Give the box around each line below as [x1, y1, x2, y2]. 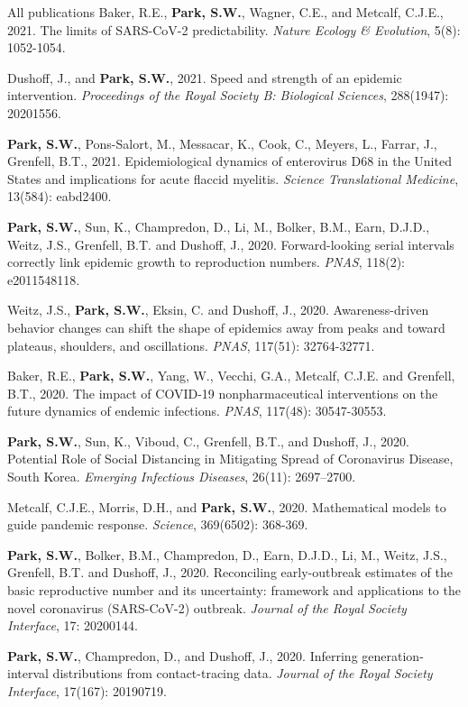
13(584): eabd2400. [7, 187, 112, 206]
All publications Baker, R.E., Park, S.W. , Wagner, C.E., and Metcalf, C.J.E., [7, 3, 444, 21]
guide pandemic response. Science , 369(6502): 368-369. [7, 515, 308, 534]
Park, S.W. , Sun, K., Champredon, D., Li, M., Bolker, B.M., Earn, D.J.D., [7, 216, 430, 235]
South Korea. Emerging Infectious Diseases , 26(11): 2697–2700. [7, 467, 356, 486]
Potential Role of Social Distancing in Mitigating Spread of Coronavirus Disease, [7, 449, 454, 468]
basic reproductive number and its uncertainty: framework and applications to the [7, 581, 461, 600]
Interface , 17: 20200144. [7, 616, 138, 635]
